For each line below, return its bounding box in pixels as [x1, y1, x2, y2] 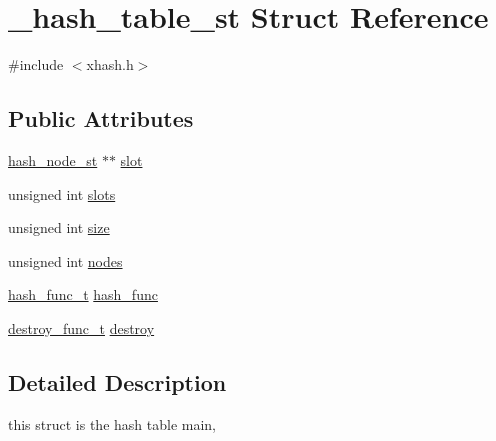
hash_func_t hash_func [8, 284, 158, 305]
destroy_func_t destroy [8, 317, 155, 338]
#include [8, 54, 64, 75]
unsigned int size [8, 217, 110, 238]
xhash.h [86, 54, 134, 75]
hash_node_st [8, 149, 98, 170]
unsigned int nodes [8, 250, 123, 271]
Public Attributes [8, 103, 194, 134]
